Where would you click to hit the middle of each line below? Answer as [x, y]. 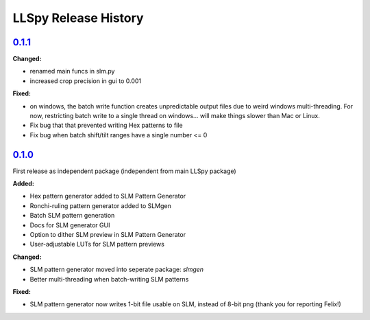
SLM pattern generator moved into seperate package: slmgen [117, 270]
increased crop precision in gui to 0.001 [86, 81]
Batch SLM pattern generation [72, 216]
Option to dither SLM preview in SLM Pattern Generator [108, 235]
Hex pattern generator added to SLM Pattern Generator [108, 196]
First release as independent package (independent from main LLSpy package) [124, 171]
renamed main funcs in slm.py [72, 71]
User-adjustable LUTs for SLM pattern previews [97, 244]
